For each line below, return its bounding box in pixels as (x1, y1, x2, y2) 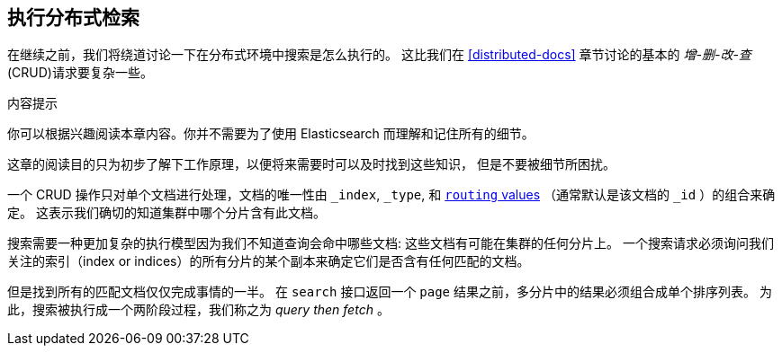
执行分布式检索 (7, 6, 139, 29)
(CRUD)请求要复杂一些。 (7, 65, 153, 81)
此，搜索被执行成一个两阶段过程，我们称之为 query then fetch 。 (7, 302, 390, 318)
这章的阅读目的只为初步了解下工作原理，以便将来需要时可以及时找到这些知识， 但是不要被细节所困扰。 (7, 156, 616, 172)
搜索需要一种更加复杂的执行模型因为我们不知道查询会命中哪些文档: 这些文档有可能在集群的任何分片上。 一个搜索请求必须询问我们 (7, 235, 774, 252)
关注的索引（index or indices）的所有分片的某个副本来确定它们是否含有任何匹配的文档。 (7, 253, 530, 269)
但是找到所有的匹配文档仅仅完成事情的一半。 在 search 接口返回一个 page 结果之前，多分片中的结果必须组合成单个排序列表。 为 (7, 284, 772, 300)
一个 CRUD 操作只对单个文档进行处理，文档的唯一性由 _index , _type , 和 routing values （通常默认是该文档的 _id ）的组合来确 (7, 187, 776, 203)
